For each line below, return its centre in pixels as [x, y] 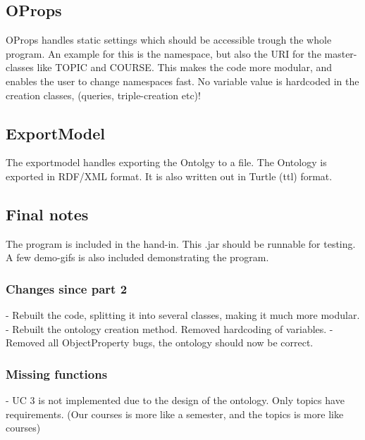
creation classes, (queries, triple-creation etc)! [103, 95]
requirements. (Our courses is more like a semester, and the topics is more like [175, 414]
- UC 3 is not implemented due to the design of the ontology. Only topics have [175, 400]
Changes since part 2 [67, 288]
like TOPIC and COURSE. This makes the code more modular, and [185, 67]
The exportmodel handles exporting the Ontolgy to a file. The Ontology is [166, 162]
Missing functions [57, 373]
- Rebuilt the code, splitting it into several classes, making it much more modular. [183, 315]
